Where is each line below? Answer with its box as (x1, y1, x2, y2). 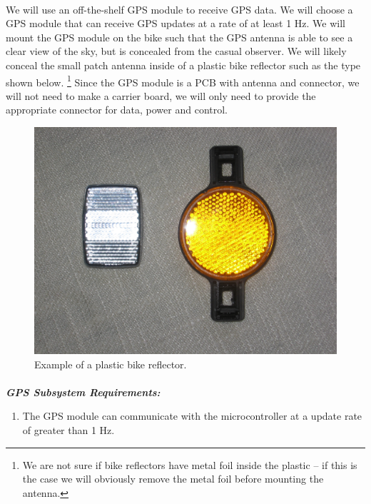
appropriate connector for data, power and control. (6, 102, 228, 117)
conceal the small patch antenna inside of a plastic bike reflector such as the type (6, 57, 361, 72)
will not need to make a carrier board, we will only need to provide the (6, 88, 316, 103)
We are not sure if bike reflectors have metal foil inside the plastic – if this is (22, 457, 357, 472)
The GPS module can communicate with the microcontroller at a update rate (22, 408, 362, 423)
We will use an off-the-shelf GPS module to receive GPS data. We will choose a (6, 1, 353, 16)
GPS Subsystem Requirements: (6, 384, 161, 399)
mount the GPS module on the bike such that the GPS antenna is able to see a (6, 29, 353, 44)
